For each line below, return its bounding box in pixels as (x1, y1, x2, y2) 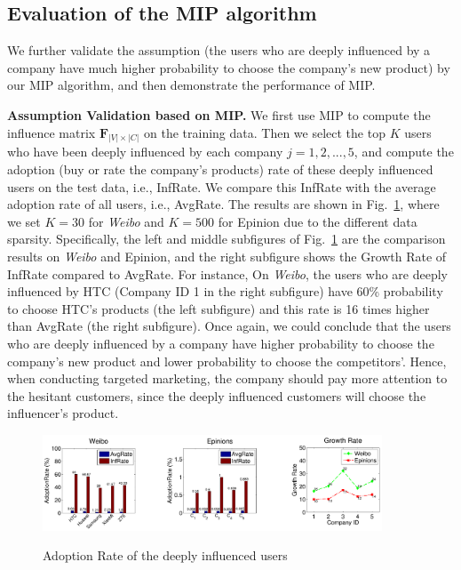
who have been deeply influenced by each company (7, 142, 283, 161)
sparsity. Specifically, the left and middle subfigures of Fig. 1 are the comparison (7, 229, 446, 248)
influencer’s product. (7, 404, 119, 422)
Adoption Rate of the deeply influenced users (43, 546, 288, 565)
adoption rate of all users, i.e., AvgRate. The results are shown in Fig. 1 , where (7, 195, 440, 213)
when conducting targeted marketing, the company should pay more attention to (7, 369, 448, 388)
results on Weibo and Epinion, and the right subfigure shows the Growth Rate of (7, 247, 447, 265)
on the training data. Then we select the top (144, 123, 385, 141)
